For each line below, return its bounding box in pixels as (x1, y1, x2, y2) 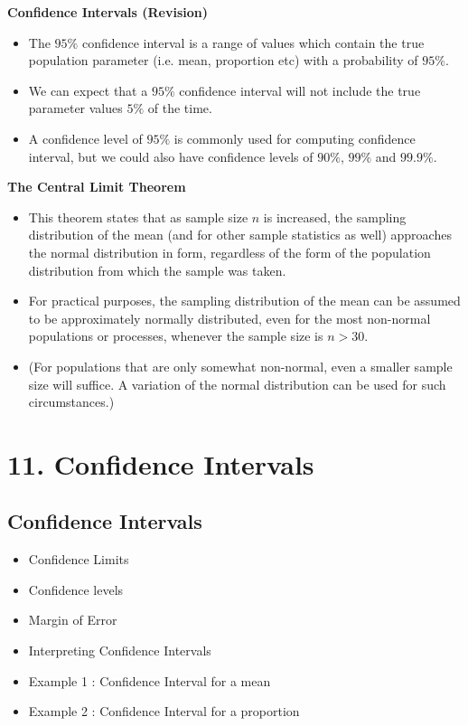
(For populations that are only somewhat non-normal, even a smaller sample (28, 356, 453, 375)
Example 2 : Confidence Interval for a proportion (28, 702, 300, 721)
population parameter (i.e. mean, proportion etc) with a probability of (28, 51, 418, 70)
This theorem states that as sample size (28, 207, 248, 226)
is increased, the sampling (263, 207, 407, 226)
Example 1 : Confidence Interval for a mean (28, 671, 271, 690)
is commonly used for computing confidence (173, 128, 416, 147)
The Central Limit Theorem (7, 177, 186, 196)
